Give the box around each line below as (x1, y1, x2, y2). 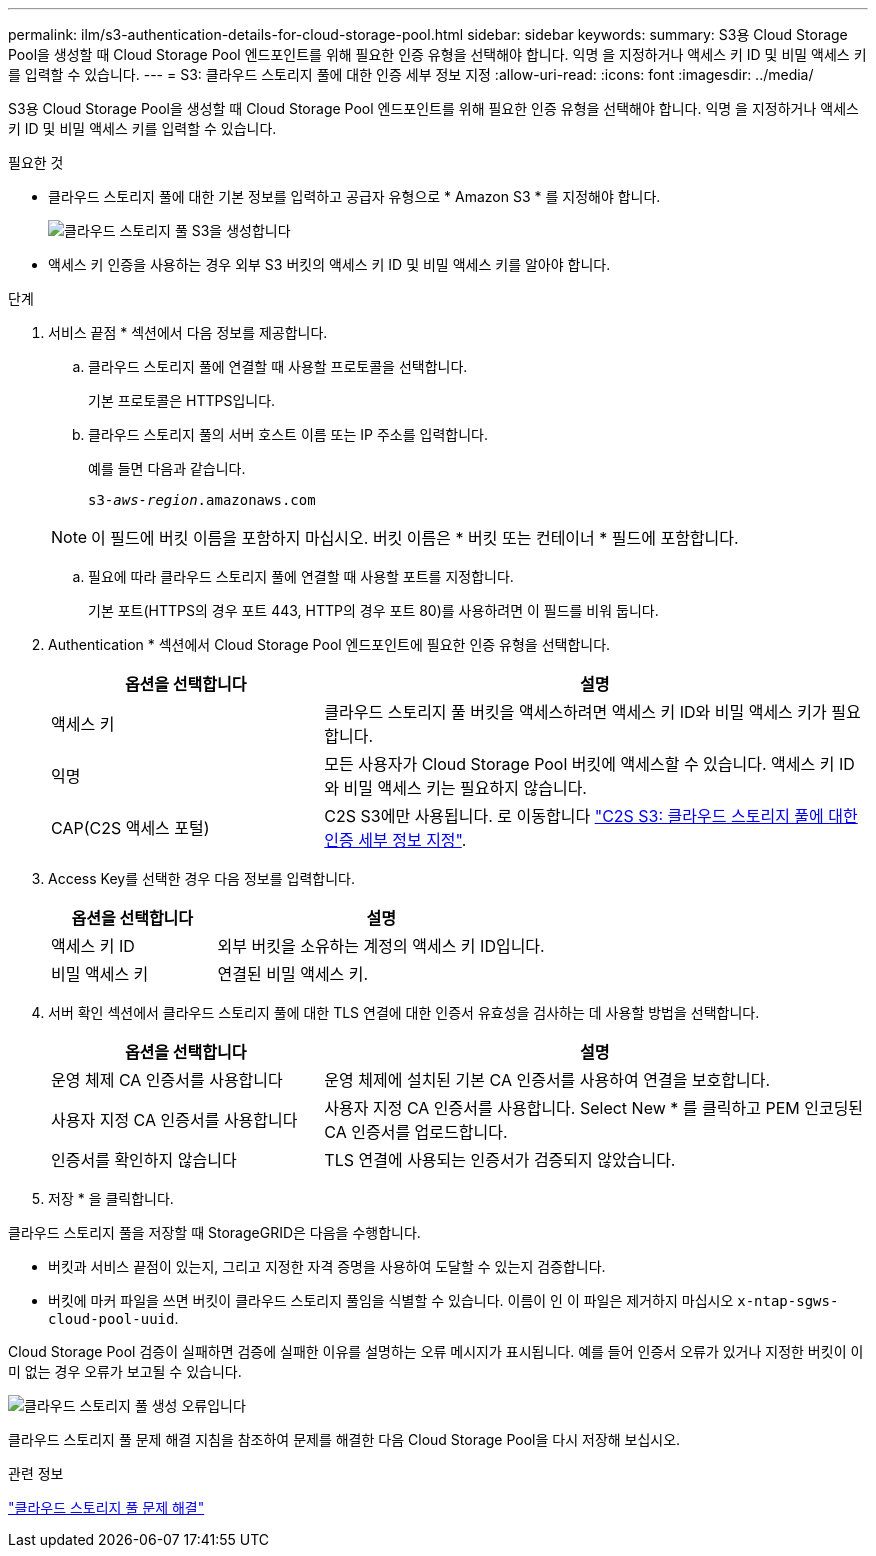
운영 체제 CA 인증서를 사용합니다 (51, 1070, 283, 1090)
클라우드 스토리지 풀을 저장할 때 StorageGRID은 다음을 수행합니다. (8, 1224, 421, 1241)
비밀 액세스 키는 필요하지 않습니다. (343, 778, 587, 798)
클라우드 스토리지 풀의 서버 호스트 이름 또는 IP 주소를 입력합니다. (88, 426, 488, 443)
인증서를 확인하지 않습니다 (51, 1150, 237, 1170)
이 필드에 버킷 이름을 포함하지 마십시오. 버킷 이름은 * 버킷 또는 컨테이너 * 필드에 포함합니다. (91, 528, 739, 548)
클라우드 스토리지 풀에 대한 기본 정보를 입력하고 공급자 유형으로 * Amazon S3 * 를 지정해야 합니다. (48, 188, 661, 205)
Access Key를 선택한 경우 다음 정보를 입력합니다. (48, 870, 355, 887)
